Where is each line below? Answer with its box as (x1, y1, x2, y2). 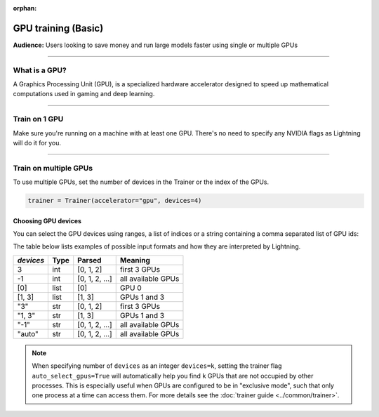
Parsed (77, 255, 102, 265)
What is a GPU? (13, 65, 67, 75)
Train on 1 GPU (13, 114, 64, 124)
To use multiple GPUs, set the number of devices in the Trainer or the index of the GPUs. (13, 178, 270, 186)
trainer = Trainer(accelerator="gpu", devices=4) (27, 197, 202, 205)
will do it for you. (13, 138, 62, 147)
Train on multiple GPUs (13, 163, 93, 173)
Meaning (119, 255, 151, 265)
